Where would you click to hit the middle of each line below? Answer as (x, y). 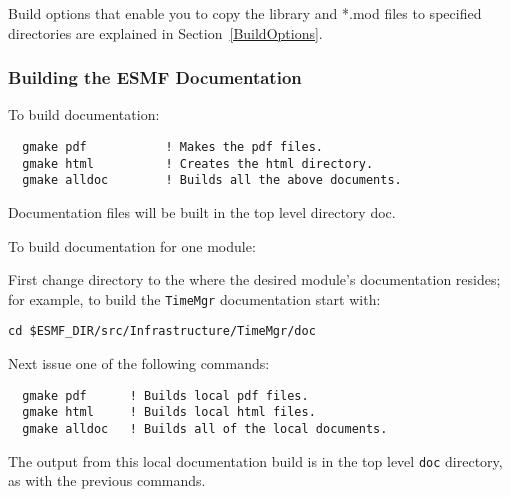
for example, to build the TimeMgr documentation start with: (194, 298)
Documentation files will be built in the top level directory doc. (202, 211)
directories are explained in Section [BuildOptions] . (165, 32)
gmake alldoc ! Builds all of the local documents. (205, 428)
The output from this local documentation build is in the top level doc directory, (255, 460)
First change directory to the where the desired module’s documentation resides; (254, 279)
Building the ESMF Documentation (155, 77)
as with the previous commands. (107, 480)
